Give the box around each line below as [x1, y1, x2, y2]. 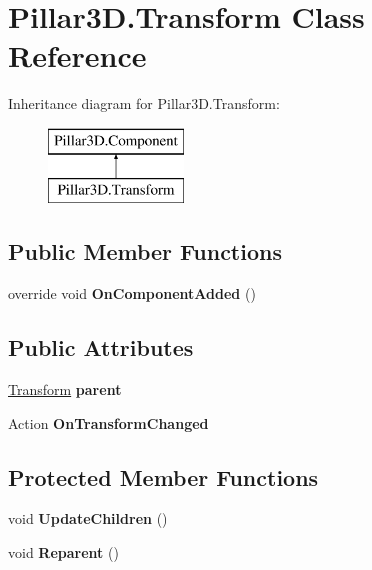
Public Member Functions [8, 236, 282, 267]
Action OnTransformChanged [8, 412, 209, 433]
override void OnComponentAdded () [8, 283, 256, 304]
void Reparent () [8, 542, 119, 563]
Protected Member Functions [8, 461, 319, 492]
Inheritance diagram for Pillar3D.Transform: [8, 93, 280, 114]
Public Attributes [8, 332, 194, 363]
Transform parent [8, 379, 122, 400]
